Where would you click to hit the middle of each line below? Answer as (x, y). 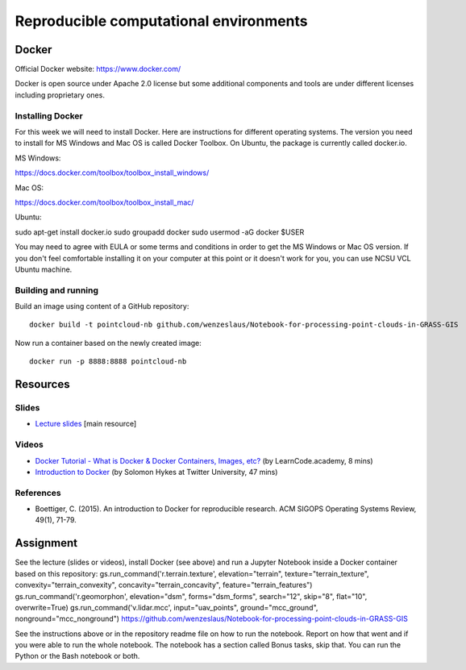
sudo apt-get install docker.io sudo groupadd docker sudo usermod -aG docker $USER (160, 232)
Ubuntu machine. (44, 269)
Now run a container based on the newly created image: (108, 343)
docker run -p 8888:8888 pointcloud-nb (108, 362)
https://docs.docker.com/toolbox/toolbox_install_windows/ (112, 173)
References (38, 493)
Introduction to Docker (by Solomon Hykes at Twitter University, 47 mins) (156, 472)
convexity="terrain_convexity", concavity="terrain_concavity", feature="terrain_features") (164, 585)
